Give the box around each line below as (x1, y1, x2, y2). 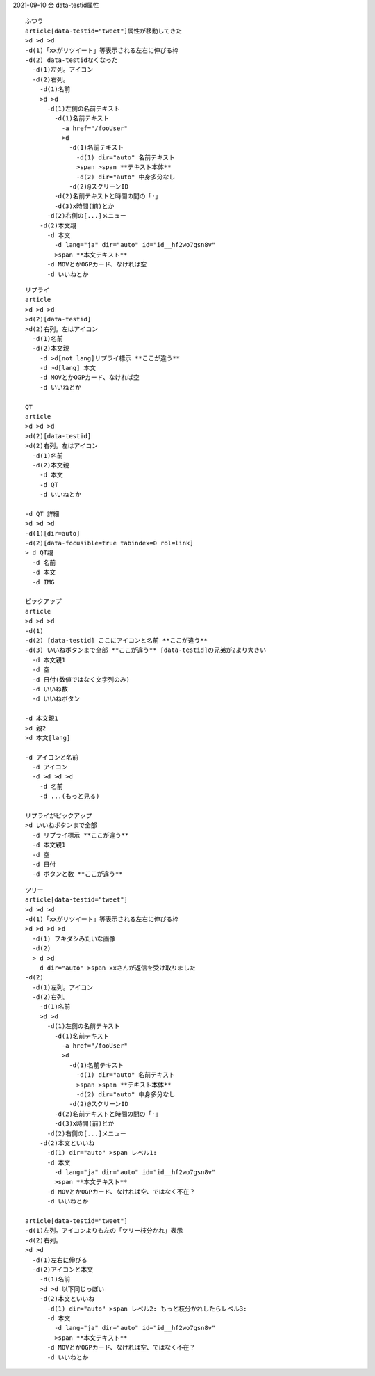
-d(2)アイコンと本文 (32, 1266, 94, 1273)
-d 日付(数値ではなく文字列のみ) (32, 675, 131, 683)
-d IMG (32, 578, 55, 586)
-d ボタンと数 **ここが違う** (32, 870, 123, 878)
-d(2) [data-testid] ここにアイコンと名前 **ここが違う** (25, 637, 208, 644)
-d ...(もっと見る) (39, 792, 100, 800)
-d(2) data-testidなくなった (25, 56, 118, 64)
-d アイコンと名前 (25, 753, 79, 761)
